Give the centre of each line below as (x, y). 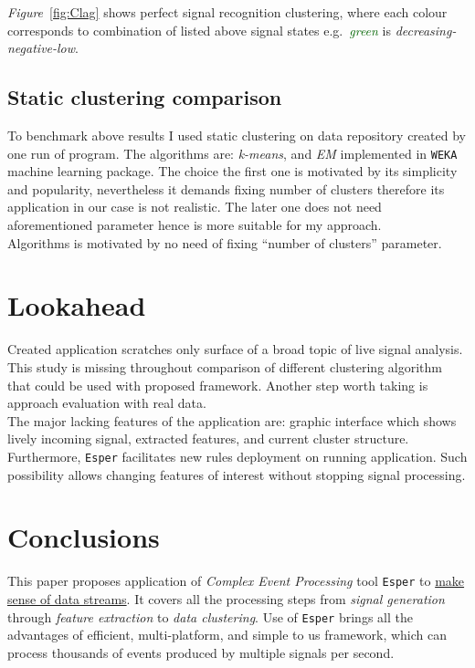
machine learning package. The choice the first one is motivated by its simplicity (232, 171)
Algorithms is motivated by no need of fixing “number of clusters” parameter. (225, 242)
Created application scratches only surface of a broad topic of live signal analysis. (235, 349)
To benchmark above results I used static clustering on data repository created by (237, 135)
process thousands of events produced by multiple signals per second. (201, 652)
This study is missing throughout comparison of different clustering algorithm (225, 366)
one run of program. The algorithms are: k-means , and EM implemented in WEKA (232, 153)
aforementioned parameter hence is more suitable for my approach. (195, 225)
